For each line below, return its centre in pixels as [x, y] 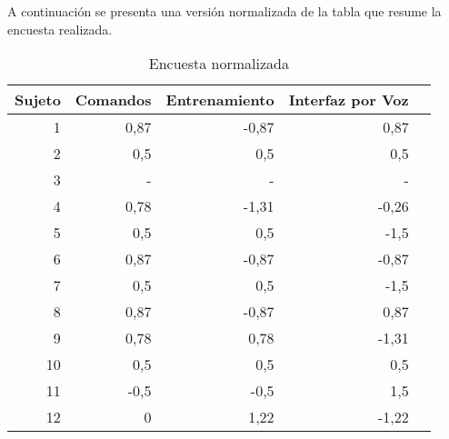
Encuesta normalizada [219, 64]
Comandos [113, 100]
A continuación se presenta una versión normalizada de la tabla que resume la [224, 11]
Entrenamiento [220, 100]
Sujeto [38, 100]
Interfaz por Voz [349, 100]
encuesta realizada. [60, 29]
